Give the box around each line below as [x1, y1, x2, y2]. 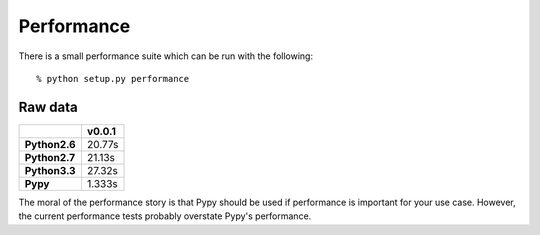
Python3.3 [24, 163, 76, 177]
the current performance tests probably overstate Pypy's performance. [18, 210, 312, 222]
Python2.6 [24, 137, 76, 151]
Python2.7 [24, 150, 75, 164]
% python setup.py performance [36, 73, 190, 84]
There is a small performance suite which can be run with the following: [18, 50, 314, 62]
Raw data [18, 98, 79, 115]
